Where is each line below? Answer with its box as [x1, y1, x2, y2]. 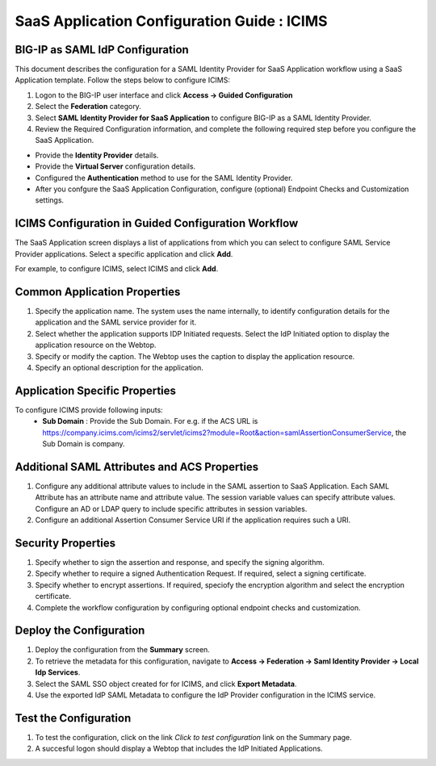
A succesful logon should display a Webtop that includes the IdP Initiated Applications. [35, 743, 323, 754]
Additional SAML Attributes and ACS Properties [15, 460, 259, 474]
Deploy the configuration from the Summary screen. [35, 645, 210, 655]
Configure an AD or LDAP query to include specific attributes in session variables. [35, 504, 308, 513]
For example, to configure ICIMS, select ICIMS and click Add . [15, 264, 219, 274]
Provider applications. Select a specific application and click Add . [15, 249, 233, 258]
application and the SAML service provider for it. [35, 317, 197, 327]
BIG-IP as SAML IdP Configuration [15, 43, 189, 57]
